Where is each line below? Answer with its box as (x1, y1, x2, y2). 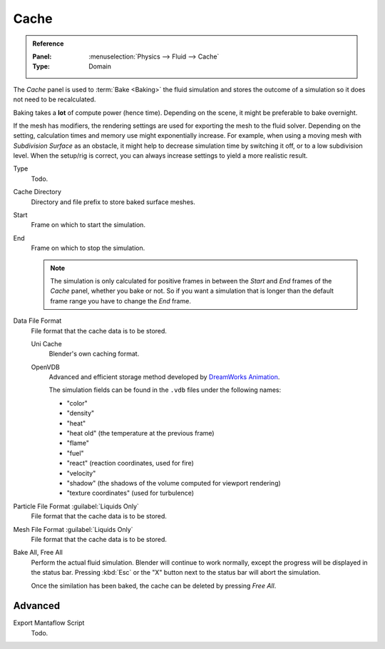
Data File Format (13, 316, 62, 325)
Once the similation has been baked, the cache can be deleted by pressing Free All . (31, 581, 277, 590)
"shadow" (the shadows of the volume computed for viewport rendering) (66, 479, 281, 487)
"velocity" (66, 468, 96, 478)
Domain (88, 62, 112, 71)
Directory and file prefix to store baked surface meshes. (31, 197, 195, 206)
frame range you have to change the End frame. (50, 296, 192, 305)
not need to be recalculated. (13, 95, 96, 104)
